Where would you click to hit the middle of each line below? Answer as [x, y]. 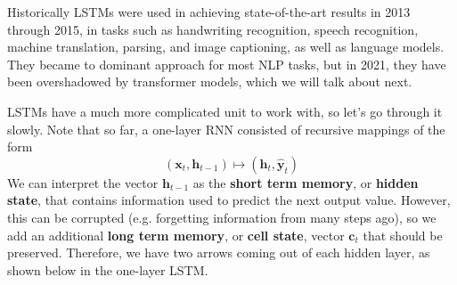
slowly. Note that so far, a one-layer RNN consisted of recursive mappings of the [226, 129]
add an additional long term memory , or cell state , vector [176, 235]
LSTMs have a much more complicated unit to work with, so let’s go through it [225, 111]
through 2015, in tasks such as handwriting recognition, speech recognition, [213, 29]
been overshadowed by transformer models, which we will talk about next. [210, 81]
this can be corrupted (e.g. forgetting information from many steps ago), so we [222, 217]
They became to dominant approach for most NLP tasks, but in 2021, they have [227, 64]
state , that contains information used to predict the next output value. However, [229, 200]
